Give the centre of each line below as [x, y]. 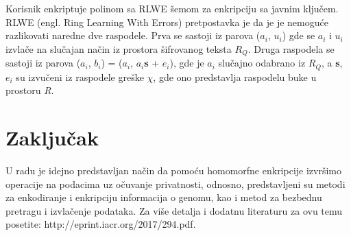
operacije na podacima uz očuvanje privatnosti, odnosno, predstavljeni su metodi [175, 184]
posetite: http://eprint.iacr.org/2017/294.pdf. [101, 224]
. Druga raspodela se [291, 48]
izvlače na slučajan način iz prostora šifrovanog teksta [119, 48]
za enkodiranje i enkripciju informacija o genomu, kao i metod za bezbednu [164, 197]
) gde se [299, 35]
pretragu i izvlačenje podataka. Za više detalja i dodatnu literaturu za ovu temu [174, 210]
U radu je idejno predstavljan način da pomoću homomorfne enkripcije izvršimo [174, 170]
